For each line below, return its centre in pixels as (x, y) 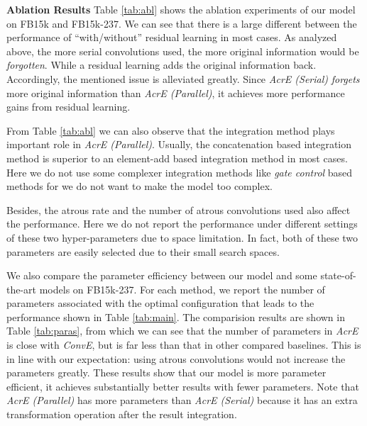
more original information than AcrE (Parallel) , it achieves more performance (176, 93)
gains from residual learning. (69, 107)
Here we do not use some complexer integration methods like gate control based (180, 172)
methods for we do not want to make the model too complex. (139, 186)
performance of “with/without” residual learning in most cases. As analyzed (172, 37)
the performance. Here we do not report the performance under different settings (182, 224)
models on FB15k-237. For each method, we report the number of (182, 289)
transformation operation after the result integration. (122, 414)
